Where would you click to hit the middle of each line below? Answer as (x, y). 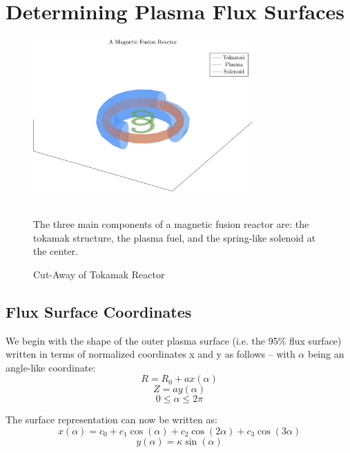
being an (326, 354)
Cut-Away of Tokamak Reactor (99, 274)
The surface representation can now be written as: (111, 420)
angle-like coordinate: (51, 367)
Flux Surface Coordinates (99, 311)
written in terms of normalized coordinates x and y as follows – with (150, 354)
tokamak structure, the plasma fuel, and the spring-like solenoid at (175, 237)
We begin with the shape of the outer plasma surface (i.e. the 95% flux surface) (174, 340)
